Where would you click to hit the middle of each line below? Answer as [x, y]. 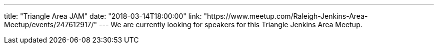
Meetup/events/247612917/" [51, 24]
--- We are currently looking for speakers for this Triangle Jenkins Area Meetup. [231, 24]
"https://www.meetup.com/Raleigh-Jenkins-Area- [286, 16]
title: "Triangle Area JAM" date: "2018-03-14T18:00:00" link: [103, 16]
